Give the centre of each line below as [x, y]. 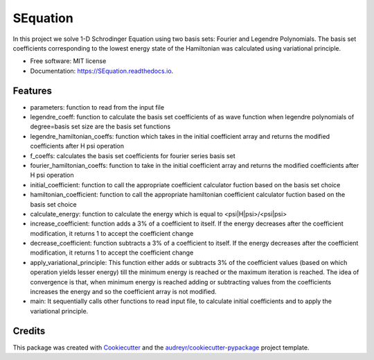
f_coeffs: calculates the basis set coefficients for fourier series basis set [133, 155]
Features [32, 91]
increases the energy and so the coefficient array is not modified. [124, 292]
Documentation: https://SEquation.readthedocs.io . [102, 71]
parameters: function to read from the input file [97, 107]
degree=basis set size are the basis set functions [100, 127]
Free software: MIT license [68, 61]
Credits [29, 331]
